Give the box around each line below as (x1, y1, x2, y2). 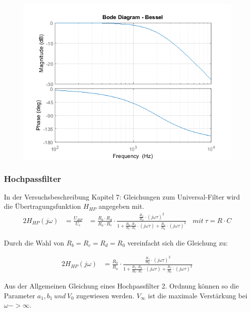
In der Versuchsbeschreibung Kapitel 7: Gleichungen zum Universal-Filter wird (4, 191, 240, 201)
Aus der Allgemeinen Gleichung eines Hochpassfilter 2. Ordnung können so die (4, 281, 239, 291)
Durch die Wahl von (4, 237, 65, 247)
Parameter (4, 290, 35, 300)
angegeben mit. (98, 201, 144, 211)
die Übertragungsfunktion (4, 201, 81, 211)
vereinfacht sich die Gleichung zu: (127, 237, 228, 247)
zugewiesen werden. (76, 290, 135, 300)
